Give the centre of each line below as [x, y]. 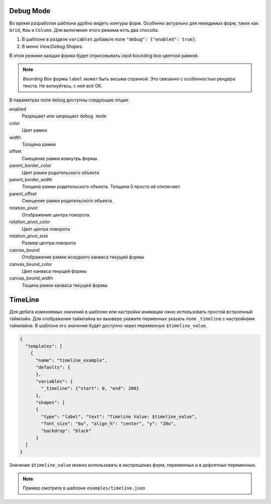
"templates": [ [44, 346]
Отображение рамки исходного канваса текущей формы [83, 257]
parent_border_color [30, 166]
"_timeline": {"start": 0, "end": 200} [90, 388]
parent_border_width [31, 179]
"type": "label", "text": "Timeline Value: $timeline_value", [119, 416]
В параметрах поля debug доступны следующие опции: [70, 100]
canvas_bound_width [31, 278]
